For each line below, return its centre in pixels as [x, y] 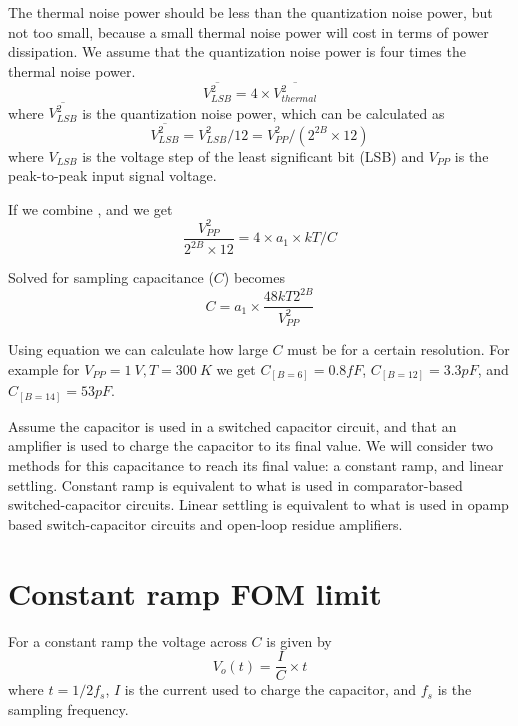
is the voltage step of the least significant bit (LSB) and [253, 155]
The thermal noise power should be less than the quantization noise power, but [250, 12]
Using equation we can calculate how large [138, 349]
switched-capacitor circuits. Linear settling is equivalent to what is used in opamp [258, 504]
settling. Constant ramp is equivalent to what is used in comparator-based [235, 484]
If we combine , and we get [90, 208]
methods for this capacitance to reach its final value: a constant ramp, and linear [256, 465]
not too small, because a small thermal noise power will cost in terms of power [248, 31]
